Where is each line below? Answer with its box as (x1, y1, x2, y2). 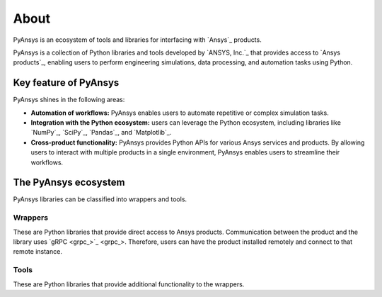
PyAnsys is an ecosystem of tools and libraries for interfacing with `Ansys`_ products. (13, 35, 262, 44)
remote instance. (13, 247, 63, 256)
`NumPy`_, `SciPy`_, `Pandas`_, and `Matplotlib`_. (30, 128, 172, 137)
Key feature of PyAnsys (13, 77, 120, 89)
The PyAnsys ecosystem (13, 176, 125, 189)
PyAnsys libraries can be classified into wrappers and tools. (13, 195, 187, 203)
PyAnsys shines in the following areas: (13, 96, 125, 104)
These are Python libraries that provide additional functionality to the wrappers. (13, 280, 245, 288)
